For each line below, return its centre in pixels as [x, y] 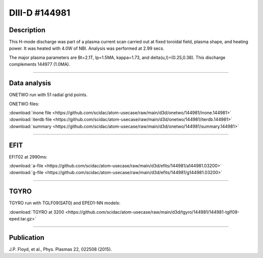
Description [27, 30]
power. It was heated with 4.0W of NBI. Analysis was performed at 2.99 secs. [87, 48]
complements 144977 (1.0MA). [40, 64]
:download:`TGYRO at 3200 [37, 212]
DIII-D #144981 [40, 13]
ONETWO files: [24, 104]
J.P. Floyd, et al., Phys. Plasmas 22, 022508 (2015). [60, 249]
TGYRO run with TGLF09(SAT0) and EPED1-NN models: [65, 203]
